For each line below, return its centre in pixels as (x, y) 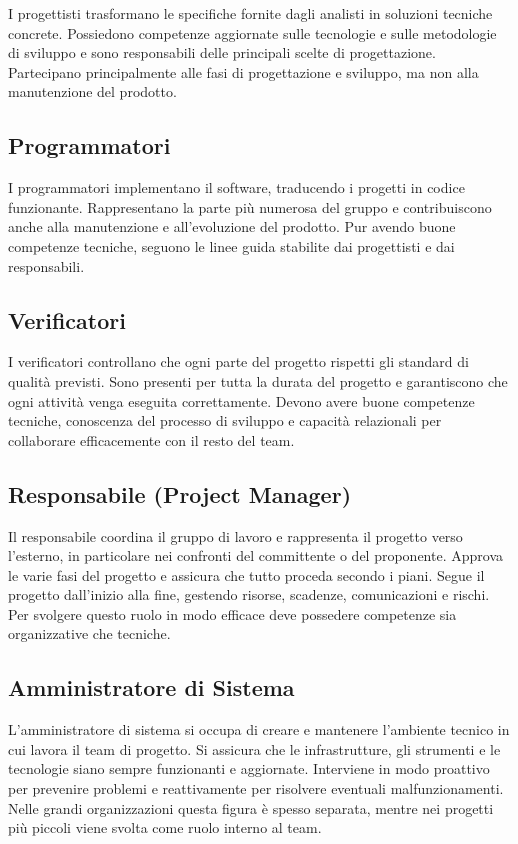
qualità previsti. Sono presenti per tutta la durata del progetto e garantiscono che (258, 380)
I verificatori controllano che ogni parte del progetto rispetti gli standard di (238, 361)
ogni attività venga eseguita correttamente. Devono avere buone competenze (241, 400)
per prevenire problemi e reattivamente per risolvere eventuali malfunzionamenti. (256, 788)
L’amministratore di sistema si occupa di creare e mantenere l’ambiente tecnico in (259, 729)
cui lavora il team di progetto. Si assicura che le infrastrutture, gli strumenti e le (254, 748)
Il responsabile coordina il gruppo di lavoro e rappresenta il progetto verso (235, 535)
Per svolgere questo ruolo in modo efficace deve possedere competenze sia (232, 613)
